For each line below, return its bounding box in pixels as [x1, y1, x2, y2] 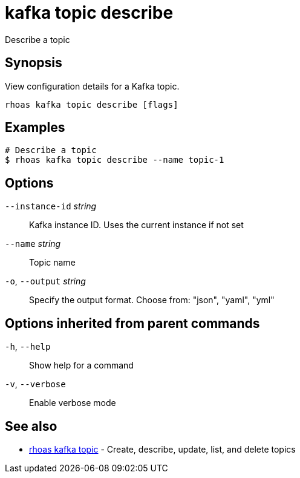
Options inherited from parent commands [5, 315, 260, 331]
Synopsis [5, 55, 62, 71]
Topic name [29, 257, 76, 268]
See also [5, 418, 57, 434]
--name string [5, 238, 61, 249]
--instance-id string [5, 201, 97, 212]
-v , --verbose [5, 379, 66, 390]
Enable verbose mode [29, 398, 116, 408]
